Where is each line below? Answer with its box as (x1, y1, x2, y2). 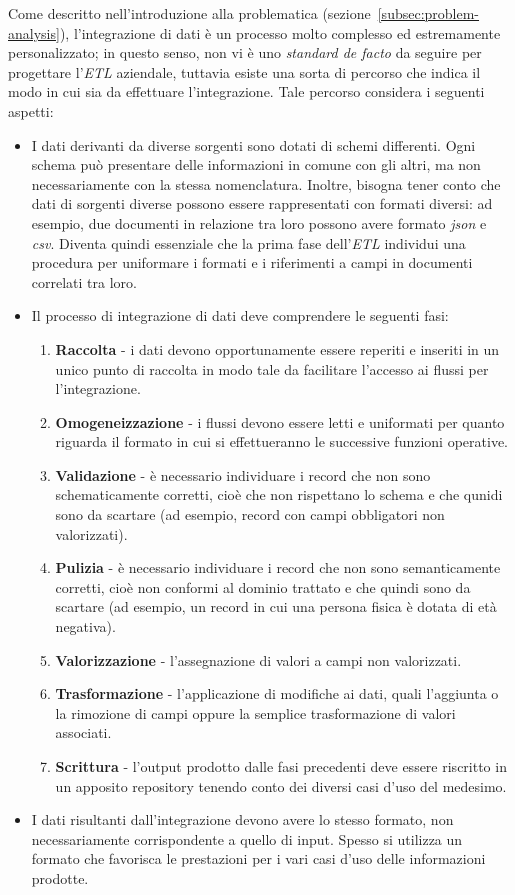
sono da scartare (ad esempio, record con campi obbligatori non (55, 504, 445, 525)
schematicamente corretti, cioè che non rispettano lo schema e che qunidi (55, 484, 503, 505)
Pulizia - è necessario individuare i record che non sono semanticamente (55, 557, 501, 578)
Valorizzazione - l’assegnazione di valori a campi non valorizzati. (55, 649, 462, 670)
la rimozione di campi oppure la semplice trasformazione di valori (55, 702, 456, 723)
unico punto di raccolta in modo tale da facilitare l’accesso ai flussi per (55, 358, 489, 379)
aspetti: (8, 100, 54, 121)
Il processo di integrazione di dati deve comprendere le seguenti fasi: (31, 305, 449, 326)
